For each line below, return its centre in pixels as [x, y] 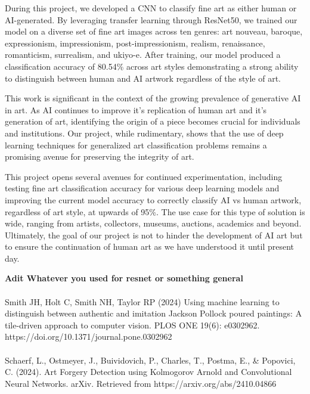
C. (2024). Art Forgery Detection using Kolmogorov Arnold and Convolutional [148, 372]
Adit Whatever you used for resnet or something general [124, 278]
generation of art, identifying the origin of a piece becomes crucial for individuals [153, 121]
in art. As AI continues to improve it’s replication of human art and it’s [136, 109]
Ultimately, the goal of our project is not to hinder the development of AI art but [154, 235]
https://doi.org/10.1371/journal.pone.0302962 [89, 336]
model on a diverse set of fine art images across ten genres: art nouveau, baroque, [154, 31]
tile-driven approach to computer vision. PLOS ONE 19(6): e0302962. [132, 325]
